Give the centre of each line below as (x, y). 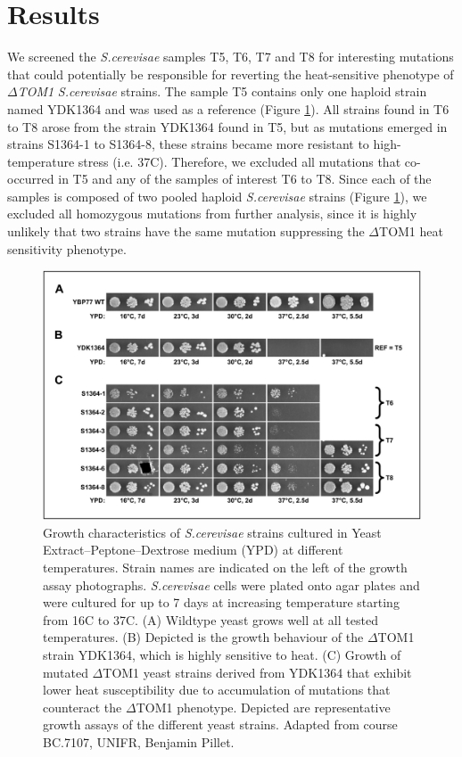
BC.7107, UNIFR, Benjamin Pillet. (139, 741)
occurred (31, 179)
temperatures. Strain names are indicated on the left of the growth (225, 567)
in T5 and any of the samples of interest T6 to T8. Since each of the (245, 179)
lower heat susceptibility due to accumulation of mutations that (217, 690)
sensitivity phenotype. (67, 248)
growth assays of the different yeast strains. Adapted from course (220, 724)
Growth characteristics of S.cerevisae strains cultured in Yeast (212, 532)
